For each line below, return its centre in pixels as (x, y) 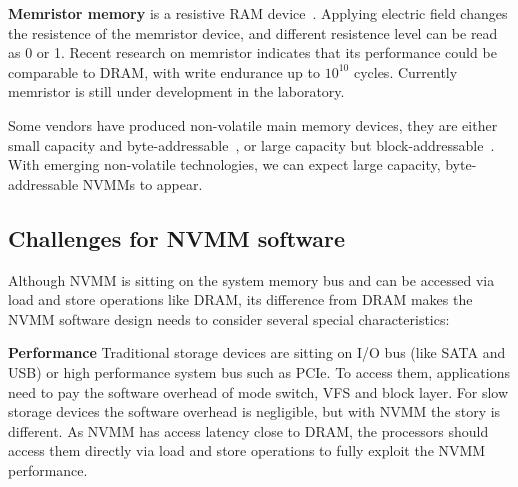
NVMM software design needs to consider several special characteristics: (229, 318)
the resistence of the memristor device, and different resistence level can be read (253, 32)
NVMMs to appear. (142, 183)
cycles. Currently (405, 71)
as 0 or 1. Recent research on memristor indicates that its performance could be (252, 52)
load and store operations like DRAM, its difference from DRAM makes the (240, 299)
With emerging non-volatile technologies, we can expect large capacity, (224, 164)
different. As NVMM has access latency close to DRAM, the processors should (248, 430)
